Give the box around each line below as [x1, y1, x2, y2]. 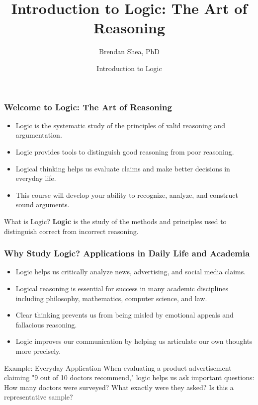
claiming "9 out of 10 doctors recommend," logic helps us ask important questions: [4, 372, 255, 383]
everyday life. [15, 173, 56, 183]
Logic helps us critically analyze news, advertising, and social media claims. [15, 266, 246, 277]
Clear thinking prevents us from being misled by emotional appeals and [15, 310, 234, 320]
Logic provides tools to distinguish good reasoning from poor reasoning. [15, 146, 234, 157]
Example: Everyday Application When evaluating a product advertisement [4, 362, 232, 373]
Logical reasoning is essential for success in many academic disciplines [15, 283, 228, 293]
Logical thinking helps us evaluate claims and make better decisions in [15, 163, 230, 173]
